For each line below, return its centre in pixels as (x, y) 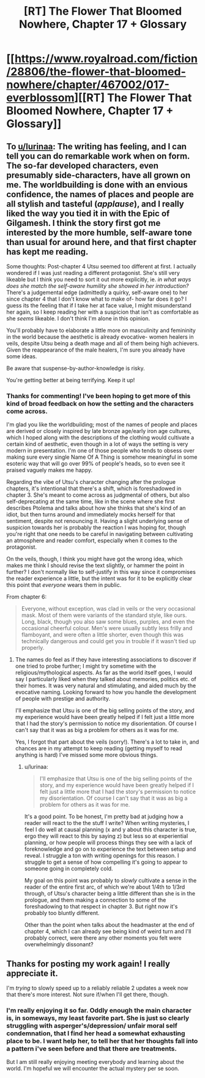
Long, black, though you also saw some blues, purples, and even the (108, 622)
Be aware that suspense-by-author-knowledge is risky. (76, 368)
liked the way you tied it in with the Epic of (88, 213)
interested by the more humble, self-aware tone (99, 232)
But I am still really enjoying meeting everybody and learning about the (95, 1062)
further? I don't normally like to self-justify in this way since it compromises (101, 572)
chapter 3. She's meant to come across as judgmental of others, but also (98, 495)
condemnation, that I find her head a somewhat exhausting (96, 1033)
